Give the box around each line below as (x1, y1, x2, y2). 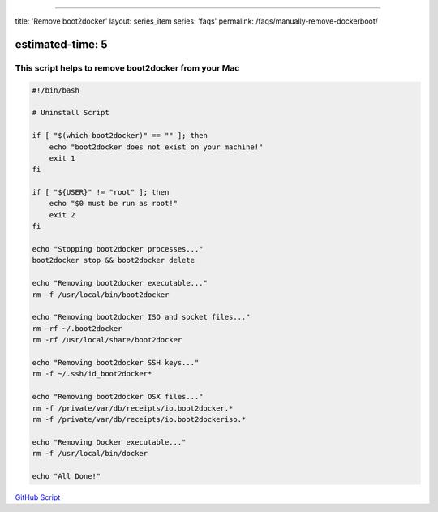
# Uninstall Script (32, 108, 109, 118)
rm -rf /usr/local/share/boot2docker (32, 335, 182, 345)
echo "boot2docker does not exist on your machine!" (49, 142, 264, 152)
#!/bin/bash (32, 85, 80, 95)
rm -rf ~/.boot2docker (32, 324, 122, 333)
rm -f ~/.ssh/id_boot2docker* (32, 369, 152, 379)
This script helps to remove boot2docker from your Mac (15, 62, 240, 73)
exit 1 (49, 153, 75, 162)
